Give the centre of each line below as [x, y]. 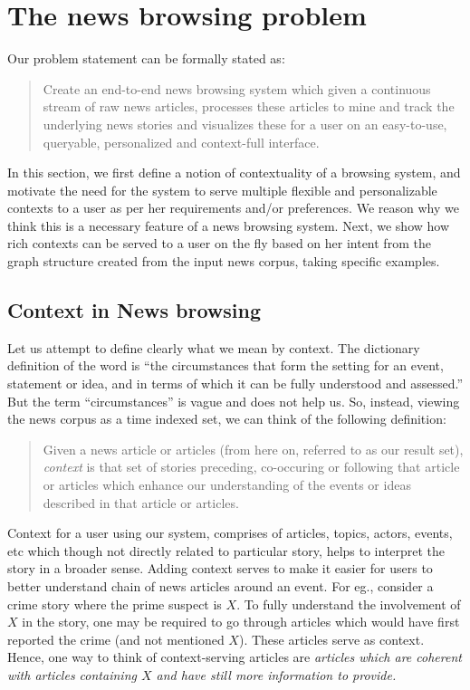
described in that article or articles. [141, 502]
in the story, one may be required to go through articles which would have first [241, 622]
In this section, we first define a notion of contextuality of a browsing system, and [234, 172]
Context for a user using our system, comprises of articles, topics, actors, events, [230, 533]
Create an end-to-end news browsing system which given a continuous [237, 88]
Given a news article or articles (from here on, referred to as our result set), [253, 449]
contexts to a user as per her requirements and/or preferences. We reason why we [233, 208]
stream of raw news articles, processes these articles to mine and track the [249, 106]
